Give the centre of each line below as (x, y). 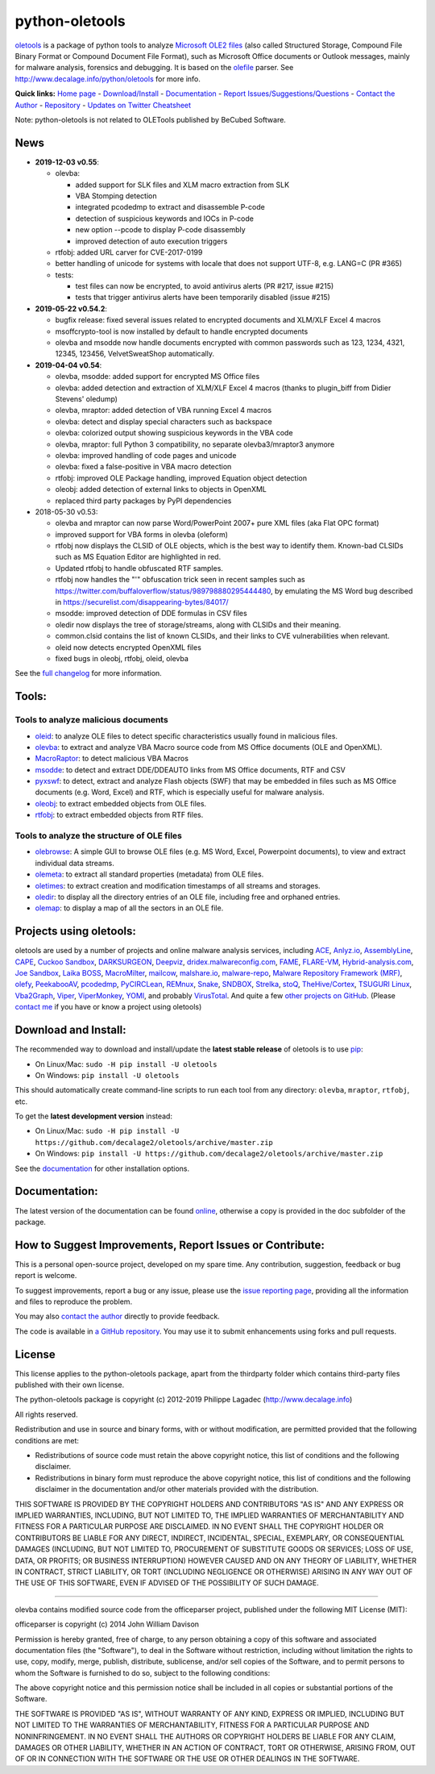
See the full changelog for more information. (89, 673)
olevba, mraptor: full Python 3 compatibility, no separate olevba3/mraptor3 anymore (195, 444)
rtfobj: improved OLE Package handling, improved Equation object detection (181, 478)
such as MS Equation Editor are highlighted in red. (138, 557)
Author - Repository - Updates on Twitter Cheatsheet (103, 105)
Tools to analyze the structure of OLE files (99, 836)
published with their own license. (70, 1385)
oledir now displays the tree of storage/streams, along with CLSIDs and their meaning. (198, 624)
